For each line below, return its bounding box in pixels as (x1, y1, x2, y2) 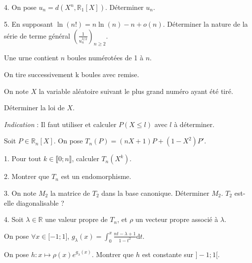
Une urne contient (4, 52, 59, 63)
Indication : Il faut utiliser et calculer (4, 119, 117, 129)
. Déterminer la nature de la (163, 19, 248, 29)
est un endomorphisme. (61, 171, 131, 181)
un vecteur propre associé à (135, 214, 218, 224)
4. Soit (4, 214, 24, 224)
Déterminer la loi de (4, 102, 65, 113)
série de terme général (4, 30, 70, 41)
